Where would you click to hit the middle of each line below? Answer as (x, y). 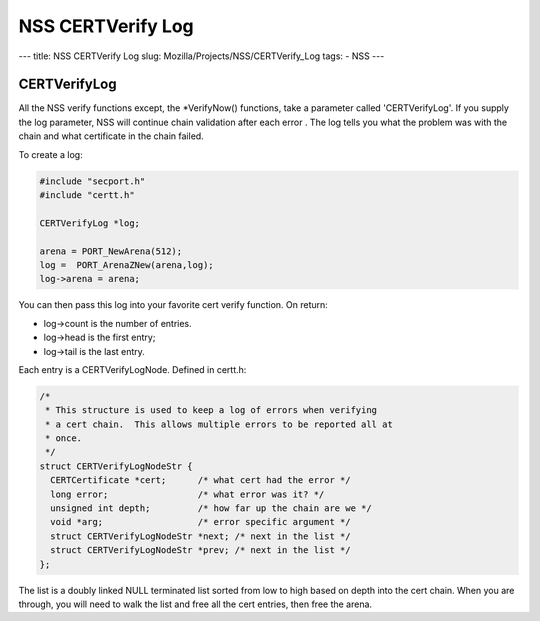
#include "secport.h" (92, 181)
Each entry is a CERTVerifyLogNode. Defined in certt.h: (132, 369)
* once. (64, 438)
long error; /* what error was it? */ (187, 494)
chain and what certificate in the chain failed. (111, 136)
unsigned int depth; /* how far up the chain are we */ (211, 508)
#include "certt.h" (87, 195)
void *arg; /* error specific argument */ (200, 522)
